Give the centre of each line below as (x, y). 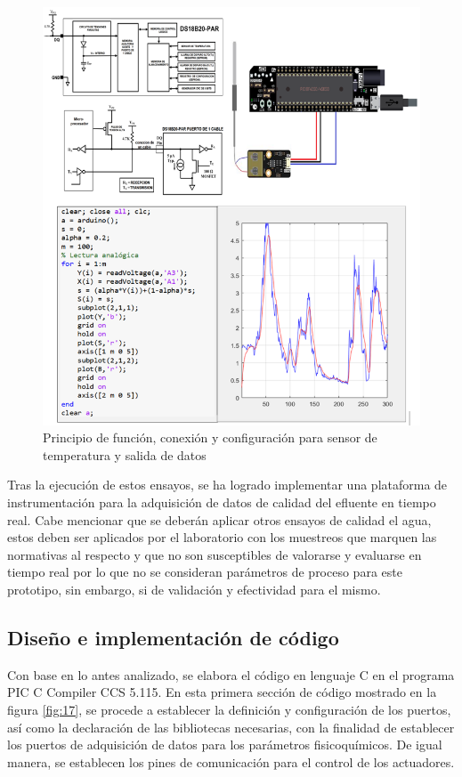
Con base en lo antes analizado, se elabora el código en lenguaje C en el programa (231, 674)
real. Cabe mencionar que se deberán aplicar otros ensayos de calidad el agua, (219, 519)
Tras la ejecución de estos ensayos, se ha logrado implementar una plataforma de (227, 485)
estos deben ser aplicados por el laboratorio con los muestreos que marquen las (222, 537)
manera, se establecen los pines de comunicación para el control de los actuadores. (231, 761)
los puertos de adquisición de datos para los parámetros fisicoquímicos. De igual (225, 745)
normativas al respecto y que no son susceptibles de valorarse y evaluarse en (215, 554)
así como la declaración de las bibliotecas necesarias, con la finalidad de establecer (231, 727)
